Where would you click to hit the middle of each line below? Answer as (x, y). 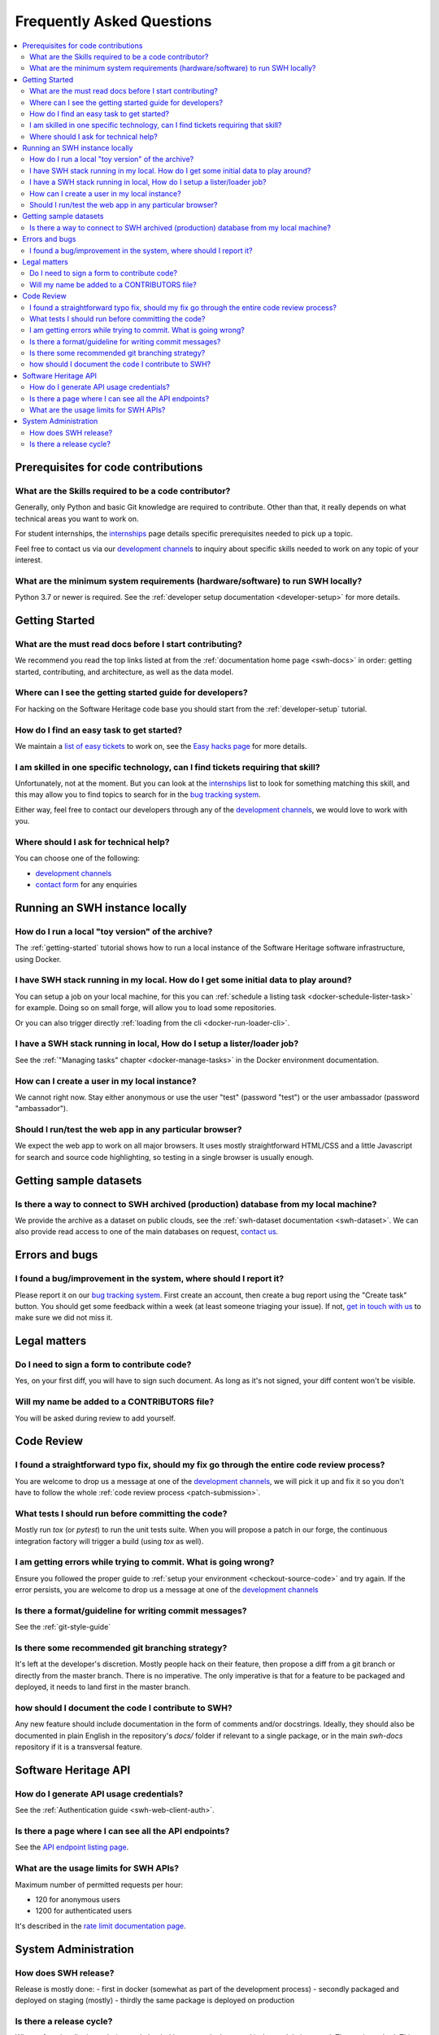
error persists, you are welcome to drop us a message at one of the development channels (167, 1590)
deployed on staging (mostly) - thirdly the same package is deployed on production (155, 2000)
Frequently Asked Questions (113, 21)
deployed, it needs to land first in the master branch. (103, 1687)
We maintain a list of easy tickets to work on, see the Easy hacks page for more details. (161, 746)
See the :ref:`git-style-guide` (63, 1627)
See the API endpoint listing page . (72, 1847)
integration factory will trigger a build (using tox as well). (109, 1541)
